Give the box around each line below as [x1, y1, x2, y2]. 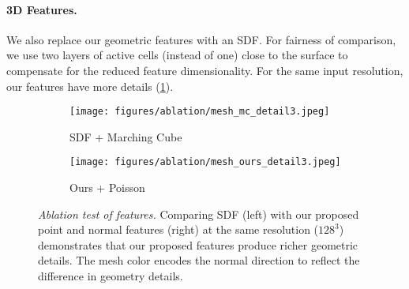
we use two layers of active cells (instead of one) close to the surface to [6, 47, 348, 63]
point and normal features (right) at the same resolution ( [38, 221, 319, 238]
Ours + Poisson [69, 179, 145, 196]
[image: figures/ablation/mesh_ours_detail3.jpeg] [69, 156, 341, 168]
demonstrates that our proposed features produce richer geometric [38, 236, 358, 253]
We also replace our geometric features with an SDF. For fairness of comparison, [6, 31, 396, 47]
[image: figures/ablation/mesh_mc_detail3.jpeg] [69, 106, 330, 118]
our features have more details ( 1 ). [6, 77, 174, 94]
